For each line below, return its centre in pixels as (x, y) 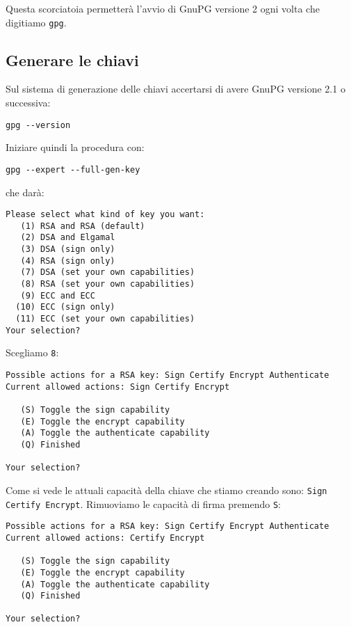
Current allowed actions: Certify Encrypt (105, 538)
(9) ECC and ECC (58, 295)
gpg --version (38, 125)
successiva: (28, 103)
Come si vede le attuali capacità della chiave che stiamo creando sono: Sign (166, 490)
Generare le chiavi (72, 59)
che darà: (25, 192)
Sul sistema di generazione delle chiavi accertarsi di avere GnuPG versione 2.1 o (175, 89)
